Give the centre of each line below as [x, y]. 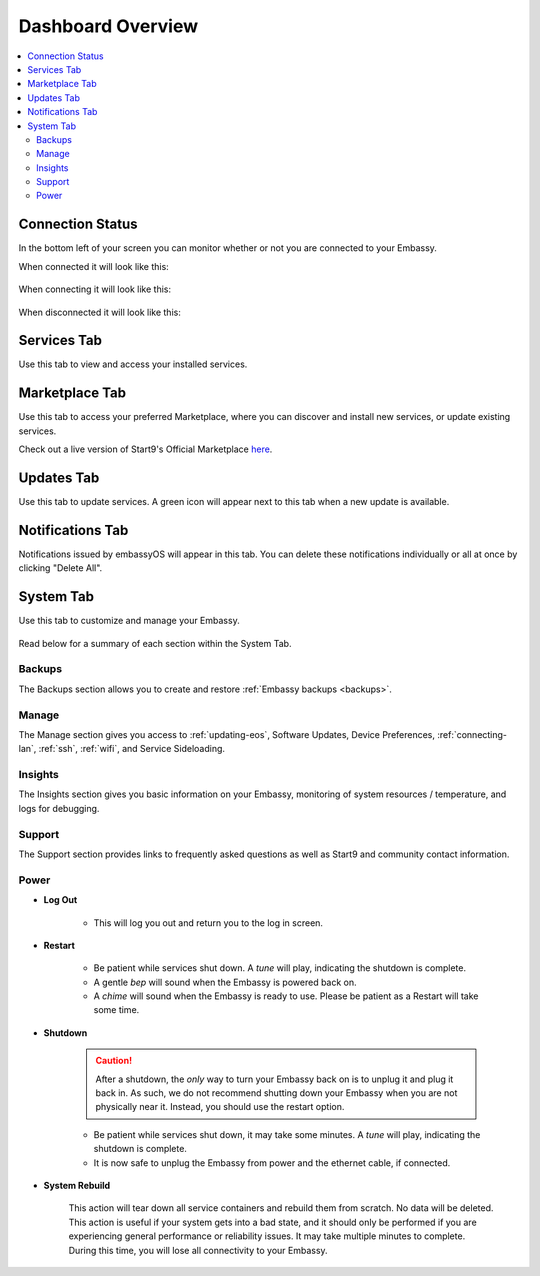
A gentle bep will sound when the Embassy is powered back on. [225, 982]
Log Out [60, 900]
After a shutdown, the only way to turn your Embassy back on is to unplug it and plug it [274, 1079]
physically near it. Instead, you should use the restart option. [220, 1107]
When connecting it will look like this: [95, 289]
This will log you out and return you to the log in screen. [208, 922]
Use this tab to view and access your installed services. [133, 364]
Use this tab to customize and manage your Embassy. [129, 621]
